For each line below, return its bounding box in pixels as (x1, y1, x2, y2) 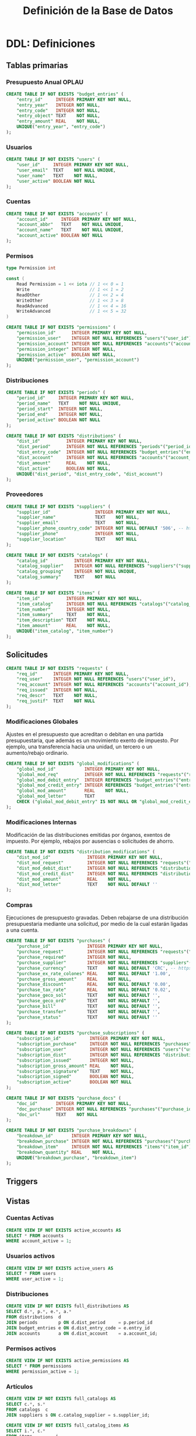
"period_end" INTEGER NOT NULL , (16, 411, 103, 417)
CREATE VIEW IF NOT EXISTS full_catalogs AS (6, 1396, 116, 1401)
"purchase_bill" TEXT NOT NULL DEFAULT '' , (16, 1003, 160, 1009)
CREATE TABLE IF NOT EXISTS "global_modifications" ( (6, 760, 140, 767)
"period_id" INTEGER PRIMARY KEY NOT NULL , (16, 395, 134, 401)
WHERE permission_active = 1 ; (6, 1369, 80, 1375)
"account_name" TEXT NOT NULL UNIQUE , (16, 227, 124, 233)
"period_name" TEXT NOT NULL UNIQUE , (16, 401, 121, 406)
